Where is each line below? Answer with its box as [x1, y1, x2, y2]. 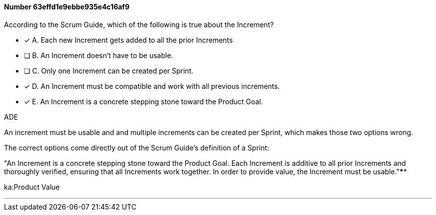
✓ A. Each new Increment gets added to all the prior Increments [24, 35, 233, 44]
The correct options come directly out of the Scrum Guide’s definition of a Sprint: [4, 143, 269, 152]
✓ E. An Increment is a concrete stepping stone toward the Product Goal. [24, 97, 263, 106]
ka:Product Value [4, 182, 60, 191]
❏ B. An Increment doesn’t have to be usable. [24, 51, 173, 60]
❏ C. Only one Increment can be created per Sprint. [24, 66, 194, 75]
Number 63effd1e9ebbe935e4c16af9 [4, 2, 130, 11]
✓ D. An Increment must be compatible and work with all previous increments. [24, 81, 280, 90]
